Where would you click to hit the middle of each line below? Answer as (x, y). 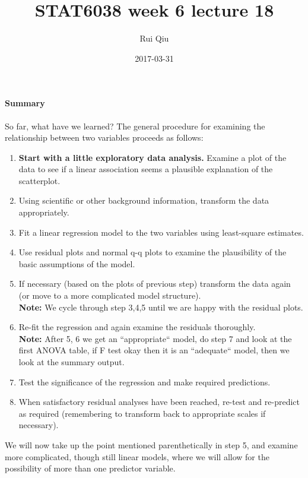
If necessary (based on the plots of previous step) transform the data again (155, 284)
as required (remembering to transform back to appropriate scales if (142, 413)
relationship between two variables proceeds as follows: (104, 137)
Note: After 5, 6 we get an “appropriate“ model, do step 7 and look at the (155, 338)
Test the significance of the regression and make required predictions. (145, 382)
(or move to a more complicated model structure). (110, 295)
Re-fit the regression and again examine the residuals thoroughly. (137, 327)
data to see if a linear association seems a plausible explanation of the (146, 169)
